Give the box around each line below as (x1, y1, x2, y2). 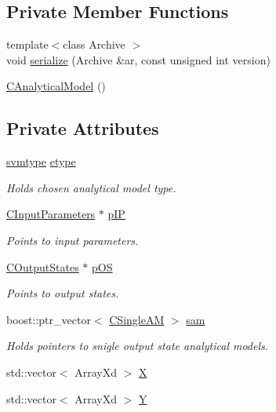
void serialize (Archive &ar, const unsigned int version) (6, 51, 271, 67)
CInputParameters (6, 206, 96, 222)
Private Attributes (6, 116, 159, 140)
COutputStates (6, 258, 79, 275)
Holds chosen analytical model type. (6, 179, 176, 195)
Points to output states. (6, 285, 119, 301)
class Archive (63, 36, 125, 53)
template (6, 36, 49, 53)
